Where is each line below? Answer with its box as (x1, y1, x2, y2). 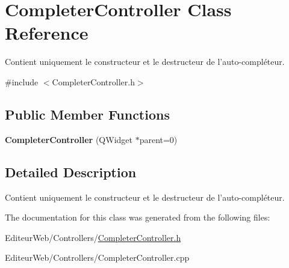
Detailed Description (5, 162, 137, 181)
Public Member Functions (5, 105, 170, 123)
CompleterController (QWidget (5, 133, 132, 145)
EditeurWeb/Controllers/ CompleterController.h (5, 231, 181, 243)
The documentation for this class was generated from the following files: (5, 211, 270, 224)
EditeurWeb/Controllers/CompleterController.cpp (5, 251, 190, 264)
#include (5, 75, 39, 88)
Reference (5, 20, 89, 45)
